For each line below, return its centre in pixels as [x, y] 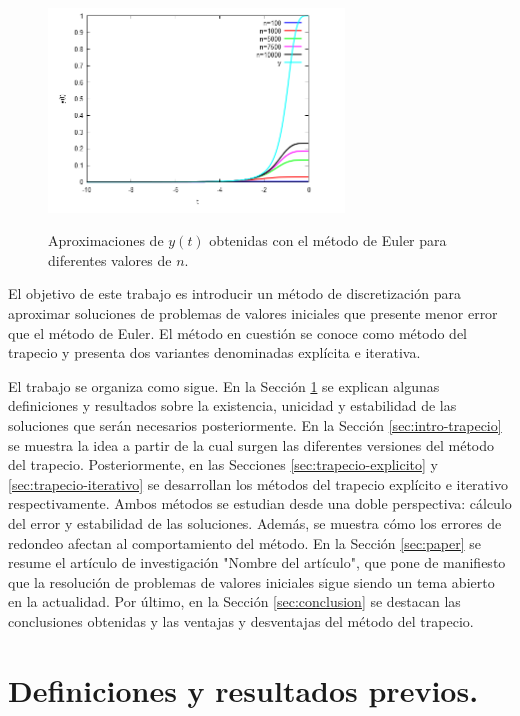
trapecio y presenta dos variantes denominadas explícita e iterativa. [214, 352]
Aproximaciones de [106, 240]
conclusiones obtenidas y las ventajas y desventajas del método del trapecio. [241, 620]
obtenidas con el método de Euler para [328, 240]
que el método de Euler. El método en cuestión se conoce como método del [238, 332]
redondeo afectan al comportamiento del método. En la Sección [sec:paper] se [244, 542]
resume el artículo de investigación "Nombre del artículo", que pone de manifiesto [257, 562]
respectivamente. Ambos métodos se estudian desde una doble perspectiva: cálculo [260, 503]
